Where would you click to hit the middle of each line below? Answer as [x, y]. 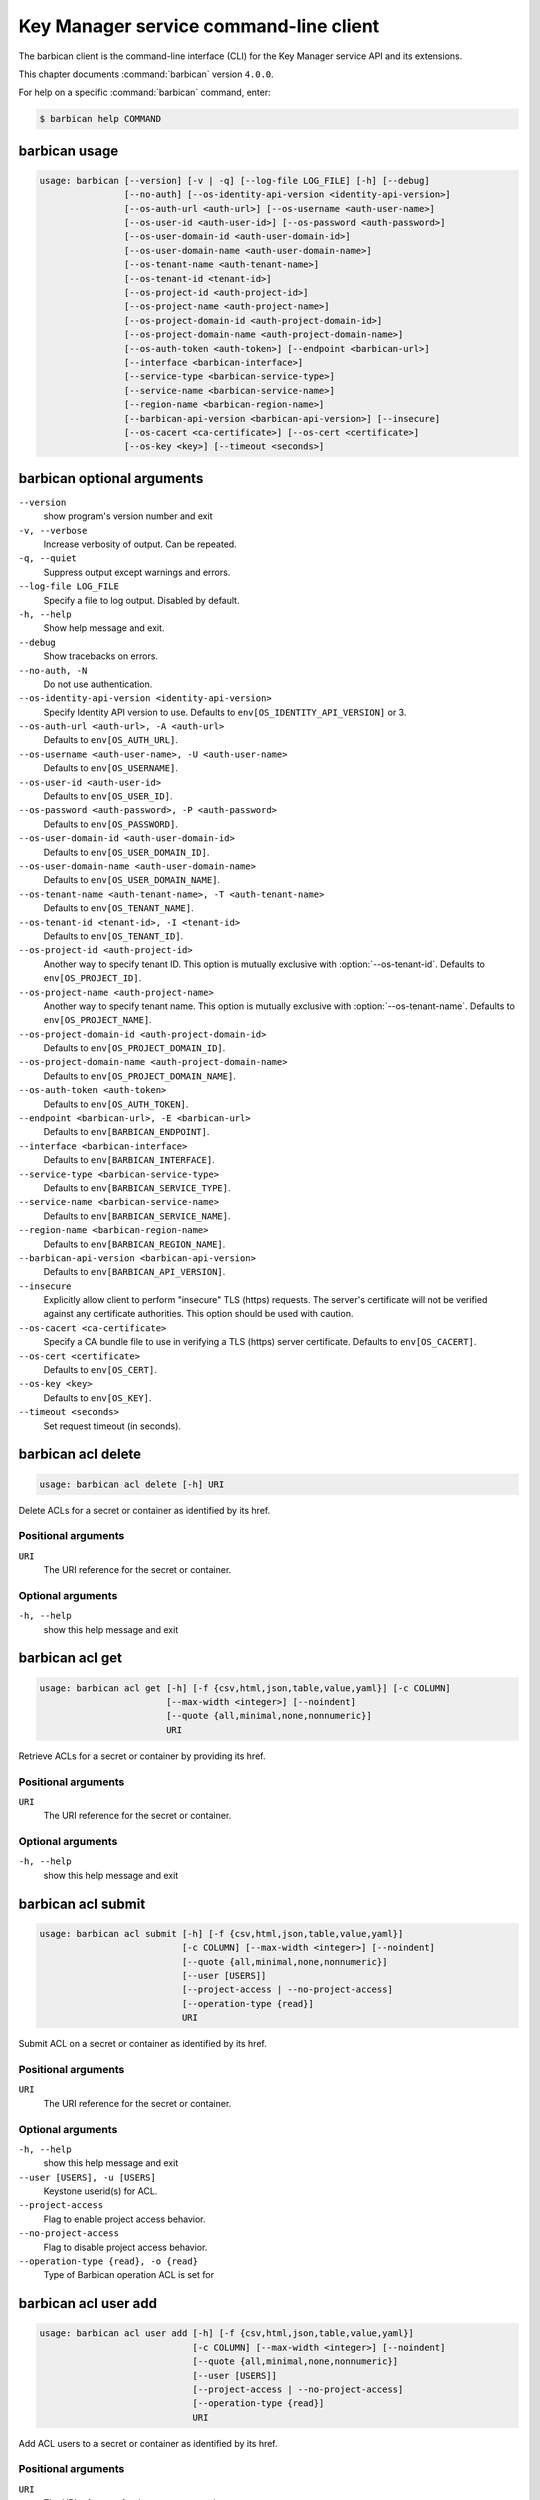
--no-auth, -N [53, 670]
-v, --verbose [53, 530]
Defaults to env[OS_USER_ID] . [108, 796]
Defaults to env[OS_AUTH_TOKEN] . [116, 1104]
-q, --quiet [47, 558]
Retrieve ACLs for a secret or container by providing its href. [142, 1756]
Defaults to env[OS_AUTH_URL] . [111, 740]
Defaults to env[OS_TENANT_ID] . [113, 936]
